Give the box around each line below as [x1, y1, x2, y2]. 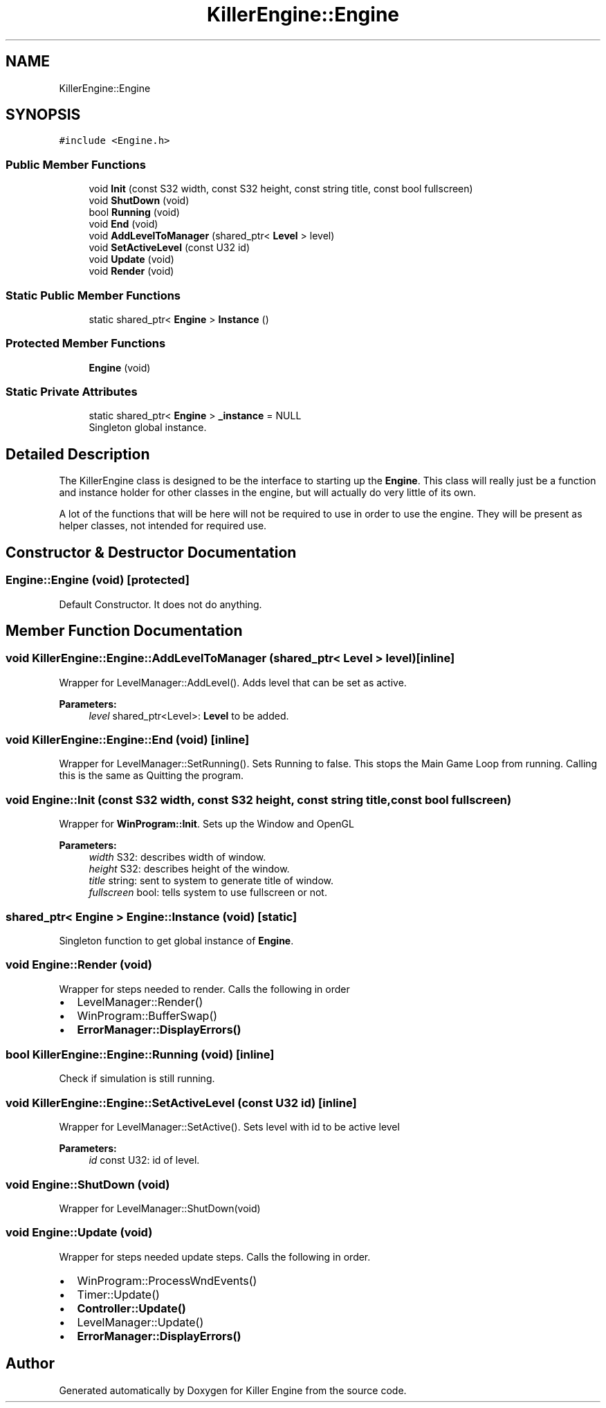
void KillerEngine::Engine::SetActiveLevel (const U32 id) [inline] [6, 1095, 357, 1110]
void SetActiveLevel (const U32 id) [89, 241, 250, 254]
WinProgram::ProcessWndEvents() [77, 1273, 257, 1288]
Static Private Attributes [6, 385, 138, 399]
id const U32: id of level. [89, 1154, 200, 1167]
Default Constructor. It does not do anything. [59, 598, 262, 610]
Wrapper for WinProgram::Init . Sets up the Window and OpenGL [59, 818, 354, 830]
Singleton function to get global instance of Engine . [59, 934, 294, 947]
